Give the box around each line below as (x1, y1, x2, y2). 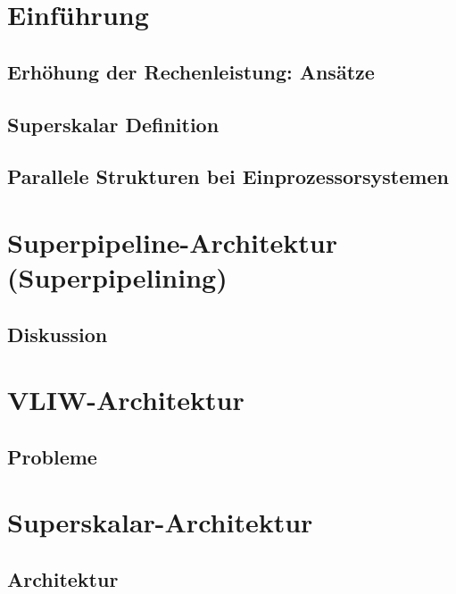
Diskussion (7, 320, 108, 347)
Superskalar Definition (7, 110, 220, 138)
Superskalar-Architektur (7, 504, 313, 540)
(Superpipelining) (7, 259, 228, 296)
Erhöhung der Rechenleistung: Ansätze (7, 57, 375, 85)
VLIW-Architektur (7, 381, 245, 418)
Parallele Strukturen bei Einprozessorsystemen (7, 163, 449, 190)
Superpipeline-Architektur (7, 223, 337, 260)
